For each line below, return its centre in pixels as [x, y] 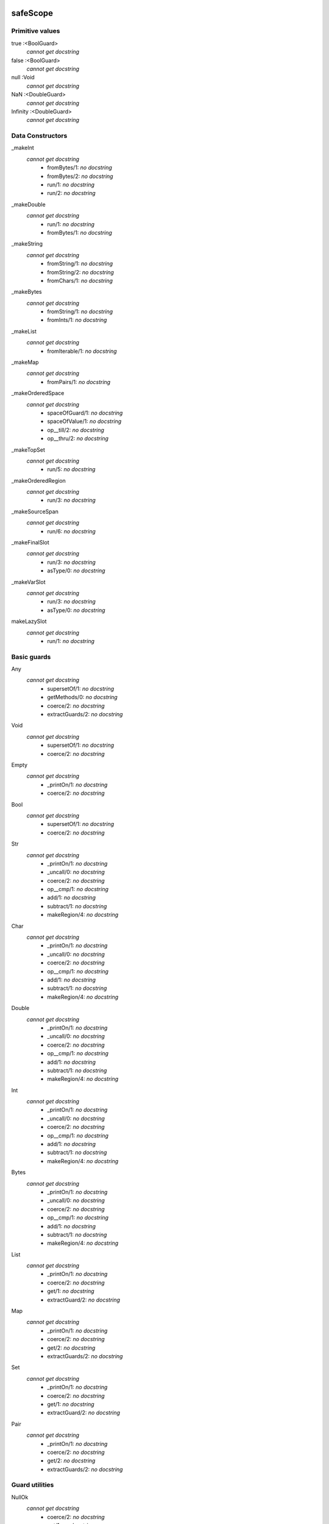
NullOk [20, 1497]
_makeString [27, 244]
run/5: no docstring [71, 469]
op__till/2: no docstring [76, 430]
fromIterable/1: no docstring [82, 351]
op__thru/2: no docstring [78, 438]
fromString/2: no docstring [80, 272]
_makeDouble [28, 204]
